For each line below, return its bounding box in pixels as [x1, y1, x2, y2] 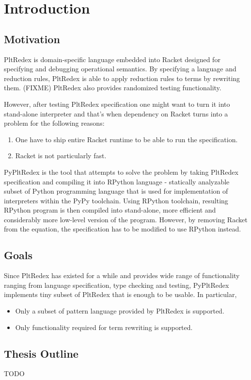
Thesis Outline [4, 346, 78, 361]
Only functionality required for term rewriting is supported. [15, 322, 193, 332]
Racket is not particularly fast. [15, 150, 107, 161]
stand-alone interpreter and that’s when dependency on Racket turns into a [4, 108, 228, 118]
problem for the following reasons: [4, 118, 105, 128]
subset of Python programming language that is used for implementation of [4, 186, 228, 196]
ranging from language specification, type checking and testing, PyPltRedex [4, 280, 229, 290]
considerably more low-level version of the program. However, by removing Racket [4, 214, 248, 224]
